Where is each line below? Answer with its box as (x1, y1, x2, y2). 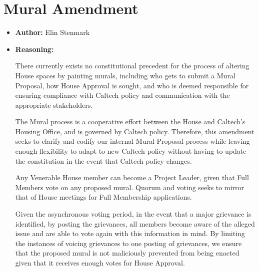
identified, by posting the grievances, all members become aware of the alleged (15, 218, 255, 229)
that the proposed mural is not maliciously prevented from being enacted (15, 248, 239, 258)
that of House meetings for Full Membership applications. (15, 192, 192, 202)
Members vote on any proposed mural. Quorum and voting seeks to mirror (15, 182, 244, 192)
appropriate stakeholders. (15, 99, 93, 110)
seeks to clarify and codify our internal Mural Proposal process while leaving (15, 136, 250, 146)
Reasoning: (15, 43, 54, 54)
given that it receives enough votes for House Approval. (15, 258, 185, 268)
